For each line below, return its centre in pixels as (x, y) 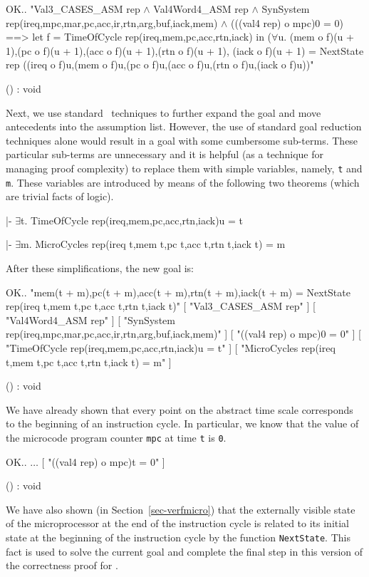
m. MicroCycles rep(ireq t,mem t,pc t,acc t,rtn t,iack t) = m (153, 244)
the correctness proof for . (62, 565)
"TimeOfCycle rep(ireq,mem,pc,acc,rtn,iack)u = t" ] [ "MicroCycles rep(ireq (171, 348)
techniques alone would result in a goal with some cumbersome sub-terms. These (182, 140)
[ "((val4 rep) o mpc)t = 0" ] (103, 461)
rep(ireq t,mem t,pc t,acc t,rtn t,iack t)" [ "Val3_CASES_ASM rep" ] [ (161, 306)
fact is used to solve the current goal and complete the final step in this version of (184, 551)
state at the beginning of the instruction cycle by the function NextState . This (178, 537)
